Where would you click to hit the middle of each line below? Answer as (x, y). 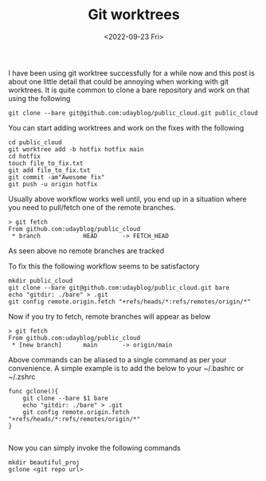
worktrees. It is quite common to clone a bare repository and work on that (129, 90)
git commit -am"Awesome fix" (57, 177)
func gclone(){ (33, 391)
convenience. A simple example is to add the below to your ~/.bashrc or (126, 368)
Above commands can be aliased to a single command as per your (117, 359)
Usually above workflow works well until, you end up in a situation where (127, 199)
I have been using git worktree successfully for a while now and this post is (131, 72)
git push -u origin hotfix (53, 184)
